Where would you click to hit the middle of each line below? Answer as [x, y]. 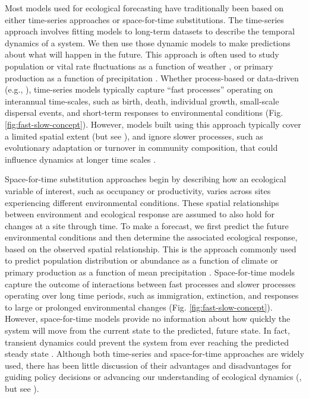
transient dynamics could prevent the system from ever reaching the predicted [147, 342]
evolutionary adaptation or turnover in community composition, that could [141, 148]
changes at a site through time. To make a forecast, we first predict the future [147, 225]
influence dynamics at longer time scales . [81, 159]
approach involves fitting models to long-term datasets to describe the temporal [150, 31]
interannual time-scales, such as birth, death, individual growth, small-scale [142, 101]
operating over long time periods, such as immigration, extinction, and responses [152, 295]
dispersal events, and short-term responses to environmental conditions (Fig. [144, 113]
